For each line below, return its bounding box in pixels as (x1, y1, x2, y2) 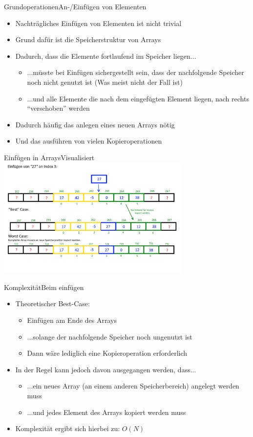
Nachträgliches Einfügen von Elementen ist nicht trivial (15, 18, 182, 28)
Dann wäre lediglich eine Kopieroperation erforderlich (27, 348, 188, 358)
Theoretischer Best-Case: (15, 298, 90, 309)
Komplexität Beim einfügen (4, 282, 84, 292)
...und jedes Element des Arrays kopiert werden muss (27, 407, 186, 417)
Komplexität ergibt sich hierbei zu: (15, 423, 120, 434)
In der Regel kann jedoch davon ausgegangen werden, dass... (15, 364, 196, 374)
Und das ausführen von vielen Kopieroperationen (15, 136, 162, 146)
